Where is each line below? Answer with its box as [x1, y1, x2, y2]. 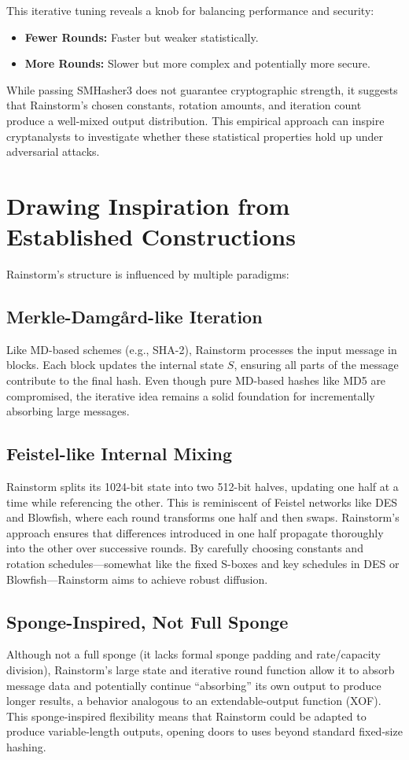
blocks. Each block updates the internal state [6, 356, 224, 373]
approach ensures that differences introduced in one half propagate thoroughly [6, 524, 384, 540]
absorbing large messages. [6, 403, 130, 419]
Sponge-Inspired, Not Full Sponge [6, 609, 289, 633]
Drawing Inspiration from [6, 189, 290, 221]
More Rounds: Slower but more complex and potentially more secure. [24, 55, 370, 72]
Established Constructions [6, 220, 296, 253]
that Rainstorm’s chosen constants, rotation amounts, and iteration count [6, 97, 362, 113]
